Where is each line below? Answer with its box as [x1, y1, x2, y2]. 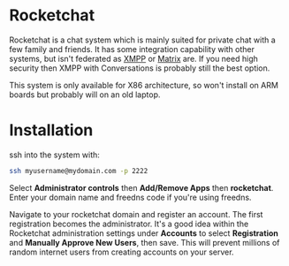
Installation [9, 120, 94, 141]
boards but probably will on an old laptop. [9, 89, 161, 100]
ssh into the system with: [9, 149, 100, 160]
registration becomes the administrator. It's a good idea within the [9, 218, 249, 229]
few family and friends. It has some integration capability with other [9, 43, 255, 54]
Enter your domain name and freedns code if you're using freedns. [9, 192, 252, 202]
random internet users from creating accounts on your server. [9, 247, 234, 257]
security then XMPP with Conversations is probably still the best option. [9, 63, 270, 73]
